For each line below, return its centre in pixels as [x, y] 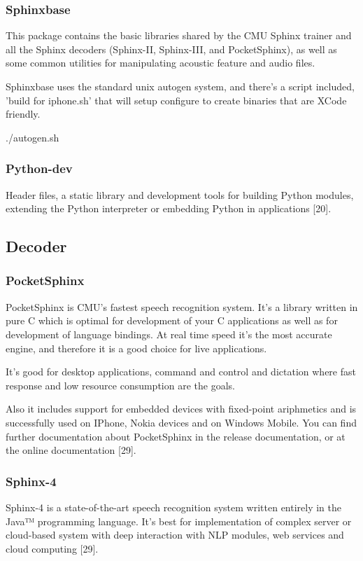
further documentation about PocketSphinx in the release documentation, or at [176, 436]
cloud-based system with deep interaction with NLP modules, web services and [175, 535]
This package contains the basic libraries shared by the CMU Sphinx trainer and [179, 35]
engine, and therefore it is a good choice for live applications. [136, 348]
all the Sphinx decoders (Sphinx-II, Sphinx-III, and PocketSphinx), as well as [171, 49]
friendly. [23, 114]
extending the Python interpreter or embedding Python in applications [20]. [169, 208]
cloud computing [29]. [52, 548]
